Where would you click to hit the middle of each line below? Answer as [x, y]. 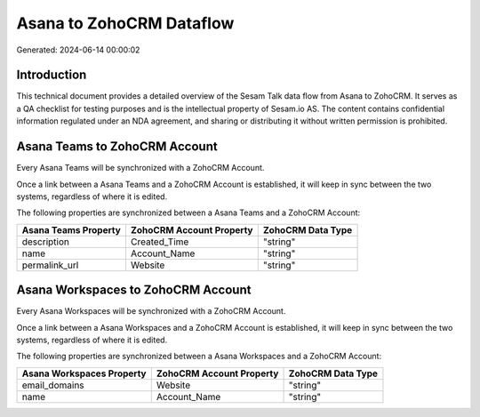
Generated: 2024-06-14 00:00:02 [78, 50]
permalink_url [50, 265]
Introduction [52, 75]
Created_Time [160, 242]
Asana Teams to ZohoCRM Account [117, 147]
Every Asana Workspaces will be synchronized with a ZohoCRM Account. [151, 311]
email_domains [53, 385]
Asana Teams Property [72, 229]
